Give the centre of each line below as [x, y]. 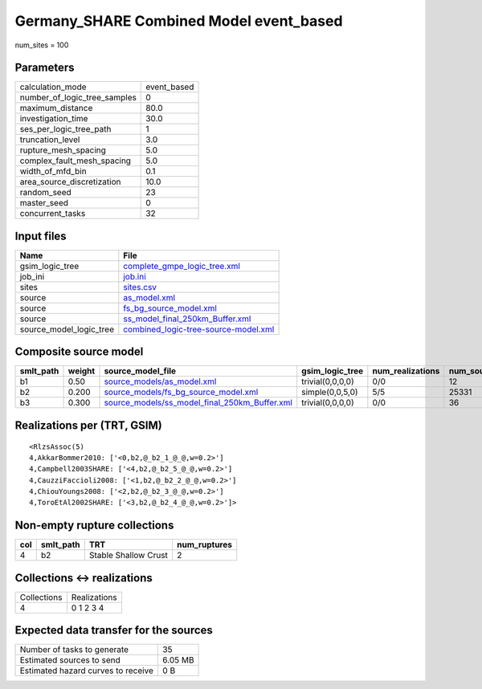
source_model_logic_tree [67, 329]
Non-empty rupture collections [94, 526]
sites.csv [140, 287]
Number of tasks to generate [74, 650]
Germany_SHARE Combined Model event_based [179, 21]
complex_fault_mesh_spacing [76, 161]
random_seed [45, 193]
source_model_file [140, 371]
